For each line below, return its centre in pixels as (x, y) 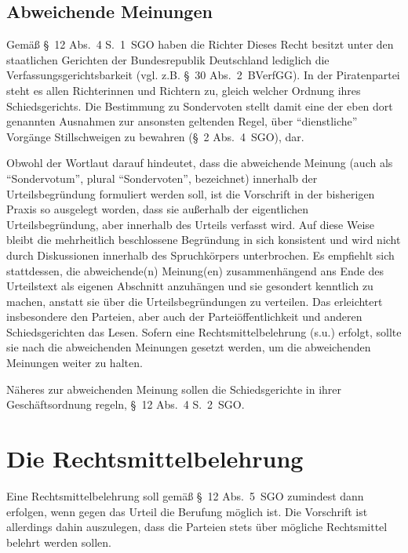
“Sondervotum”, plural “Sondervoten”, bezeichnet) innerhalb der (162, 178)
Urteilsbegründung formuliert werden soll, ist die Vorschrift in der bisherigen (191, 193)
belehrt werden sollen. (59, 542)
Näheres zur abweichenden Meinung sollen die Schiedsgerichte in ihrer (174, 389)
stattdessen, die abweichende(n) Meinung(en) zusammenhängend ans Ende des (195, 270)
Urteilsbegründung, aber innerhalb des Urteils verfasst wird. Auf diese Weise (191, 224)
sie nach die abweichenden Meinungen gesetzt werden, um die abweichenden (189, 347)
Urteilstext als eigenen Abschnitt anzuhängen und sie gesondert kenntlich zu (190, 286)
